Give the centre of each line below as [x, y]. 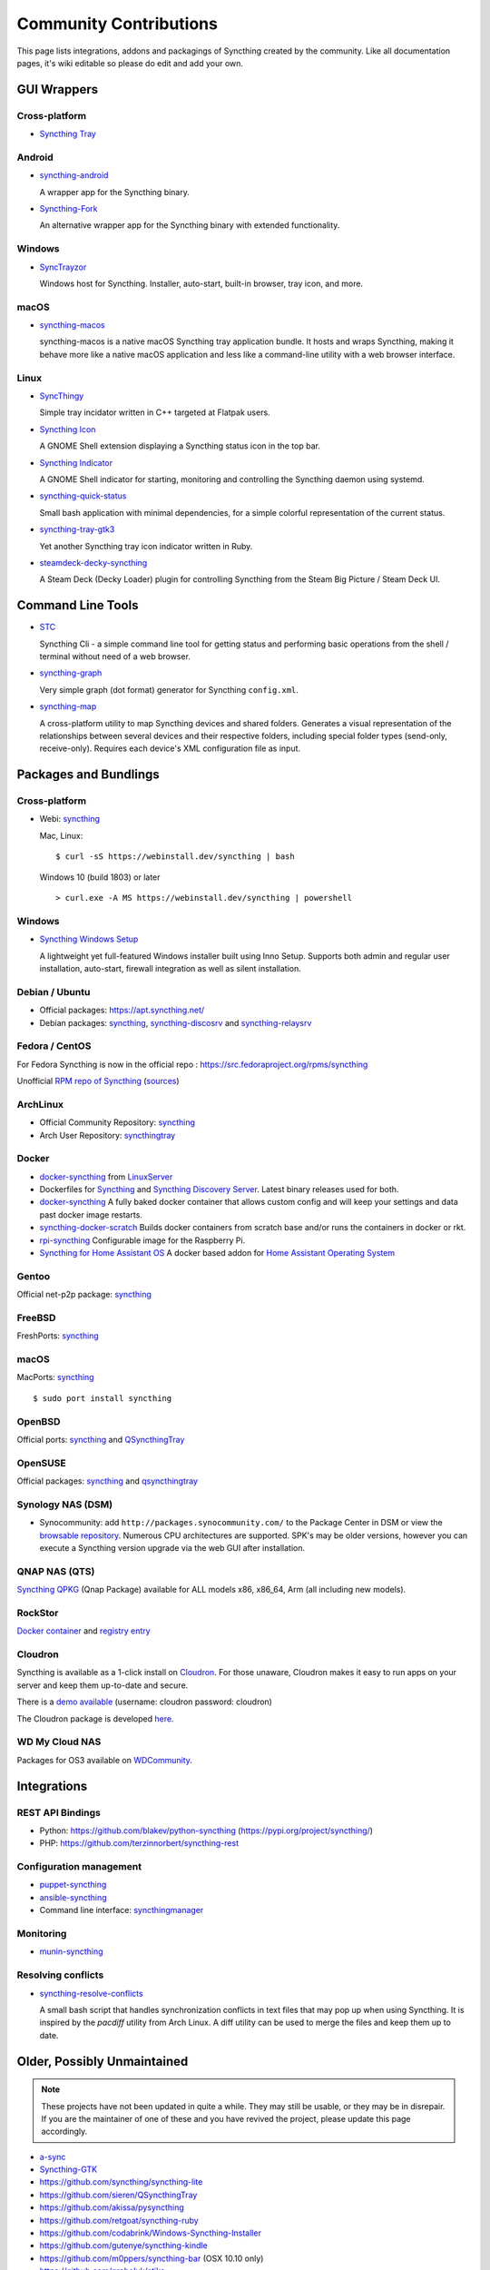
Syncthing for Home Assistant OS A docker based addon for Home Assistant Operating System [217, 1253]
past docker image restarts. [91, 1214]
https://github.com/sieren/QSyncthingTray [118, 2195]
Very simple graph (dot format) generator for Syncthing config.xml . [169, 689]
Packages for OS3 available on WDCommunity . [104, 1760]
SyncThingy [62, 396]
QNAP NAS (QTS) [56, 1571]
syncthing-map [68, 706]
